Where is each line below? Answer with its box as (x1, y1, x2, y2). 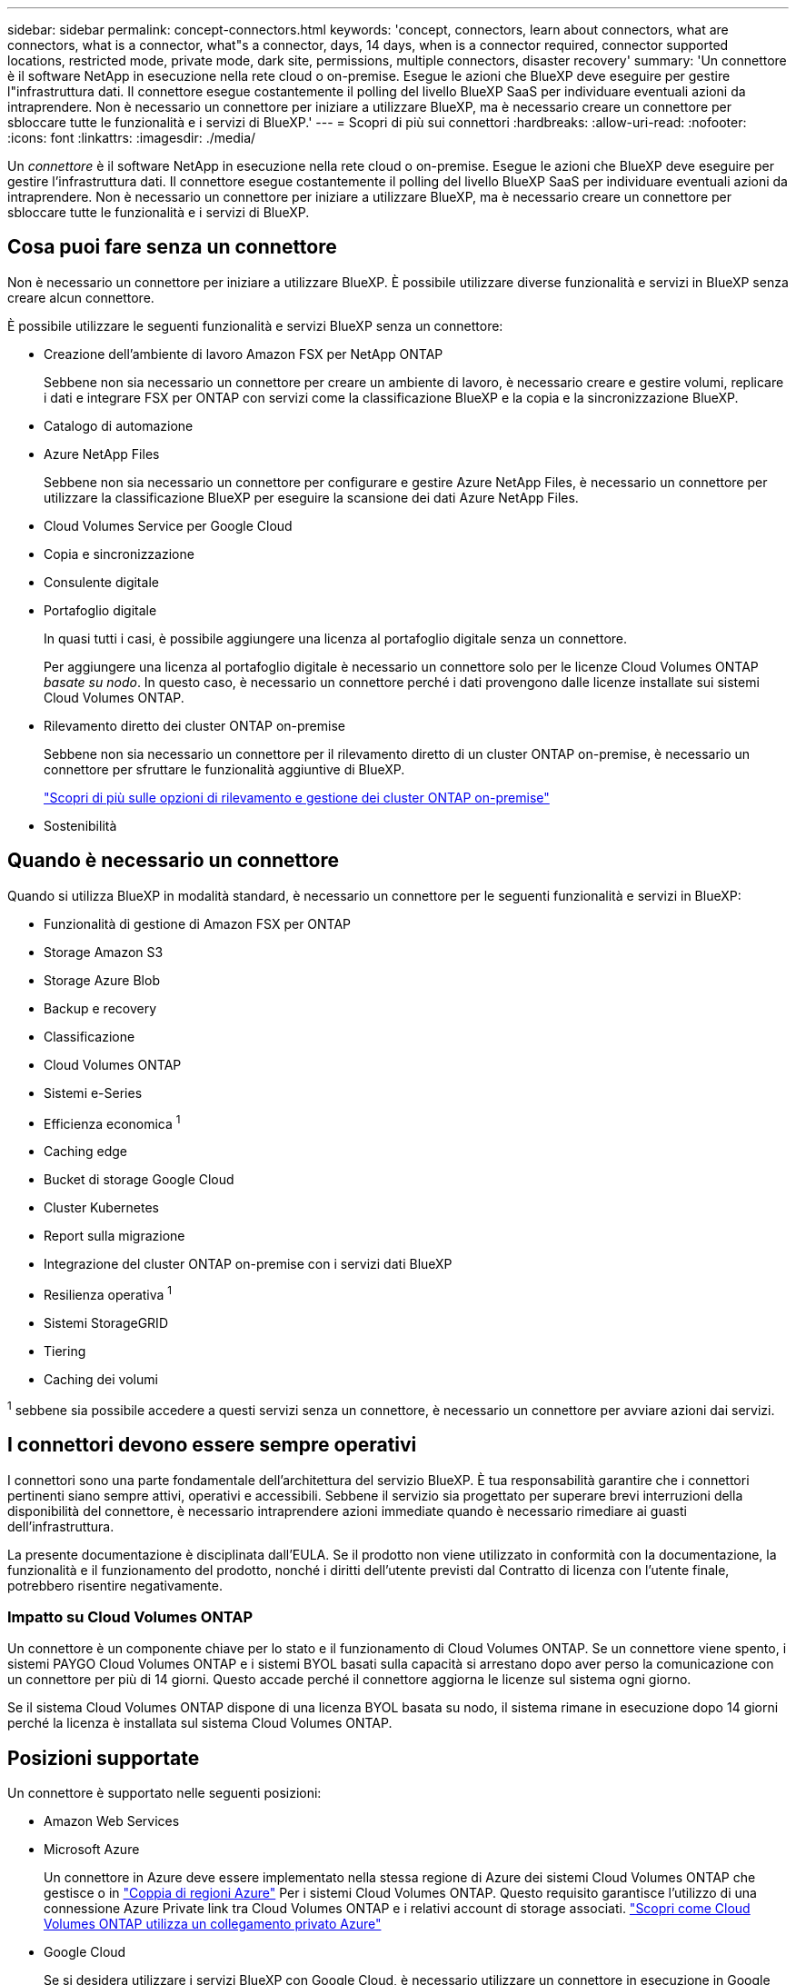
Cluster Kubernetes (44, 1200, 159, 1216)
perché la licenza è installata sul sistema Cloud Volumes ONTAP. (7, 1715, 393, 1731)
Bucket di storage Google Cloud (44, 1172, 234, 1188)
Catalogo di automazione (44, 417, 194, 434)
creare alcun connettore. (7, 289, 154, 305)
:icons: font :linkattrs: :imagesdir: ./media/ (7, 130, 256, 145)
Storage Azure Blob (44, 972, 160, 988)
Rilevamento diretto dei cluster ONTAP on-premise (44, 717, 345, 733)
